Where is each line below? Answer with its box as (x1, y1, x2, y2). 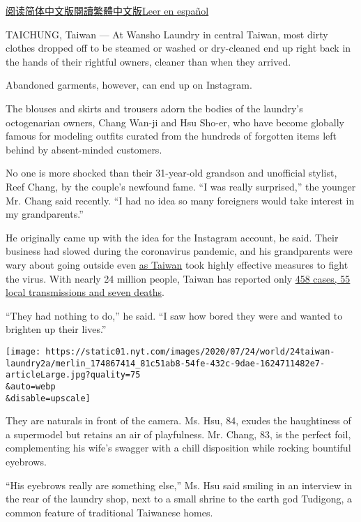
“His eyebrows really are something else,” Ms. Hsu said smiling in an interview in (6, 477, 353, 492)
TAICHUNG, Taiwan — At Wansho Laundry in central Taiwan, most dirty (6, 27, 328, 41)
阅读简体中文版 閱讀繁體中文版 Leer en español (6, 3, 209, 17)
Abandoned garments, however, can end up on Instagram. (6, 77, 252, 92)
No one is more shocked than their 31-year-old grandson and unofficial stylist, (6, 165, 337, 180)
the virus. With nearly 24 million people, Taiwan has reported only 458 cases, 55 (6, 271, 351, 285)
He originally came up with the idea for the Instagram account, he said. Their (6, 230, 339, 244)
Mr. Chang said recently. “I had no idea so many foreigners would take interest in (6, 193, 355, 207)
